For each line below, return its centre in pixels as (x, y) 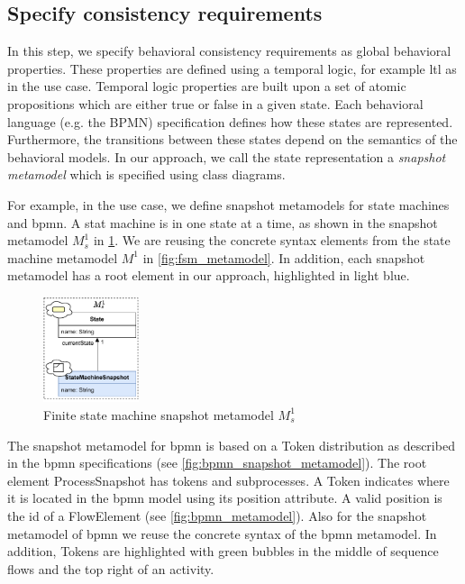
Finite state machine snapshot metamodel (159, 414)
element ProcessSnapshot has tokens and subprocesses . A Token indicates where (228, 480)
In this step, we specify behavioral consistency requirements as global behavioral (229, 51)
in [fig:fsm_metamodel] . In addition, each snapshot (284, 257)
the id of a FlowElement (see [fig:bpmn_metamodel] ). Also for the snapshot (217, 515)
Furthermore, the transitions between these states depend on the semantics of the (232, 139)
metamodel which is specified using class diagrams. (146, 174)
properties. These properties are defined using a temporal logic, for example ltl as (232, 68)
